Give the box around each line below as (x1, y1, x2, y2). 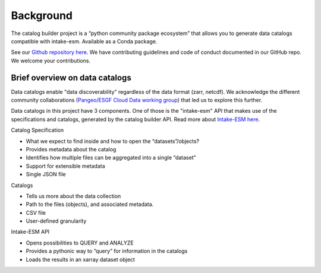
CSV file (26, 209, 46, 216)
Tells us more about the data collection (26, 192, 121, 199)
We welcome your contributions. (11, 57, 91, 64)
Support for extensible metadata (26, 162, 105, 169)
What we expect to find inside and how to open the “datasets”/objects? (26, 137, 199, 145)
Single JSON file (26, 171, 67, 178)
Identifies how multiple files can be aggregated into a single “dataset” (26, 154, 196, 161)
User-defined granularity (26, 217, 87, 225)
